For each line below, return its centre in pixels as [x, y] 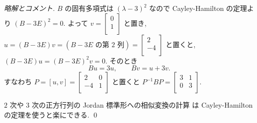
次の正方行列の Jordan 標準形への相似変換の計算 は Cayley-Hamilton [142, 105]
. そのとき [121, 60]
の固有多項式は [89, 8]
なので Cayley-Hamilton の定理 [198, 8]
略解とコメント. [30, 8]
